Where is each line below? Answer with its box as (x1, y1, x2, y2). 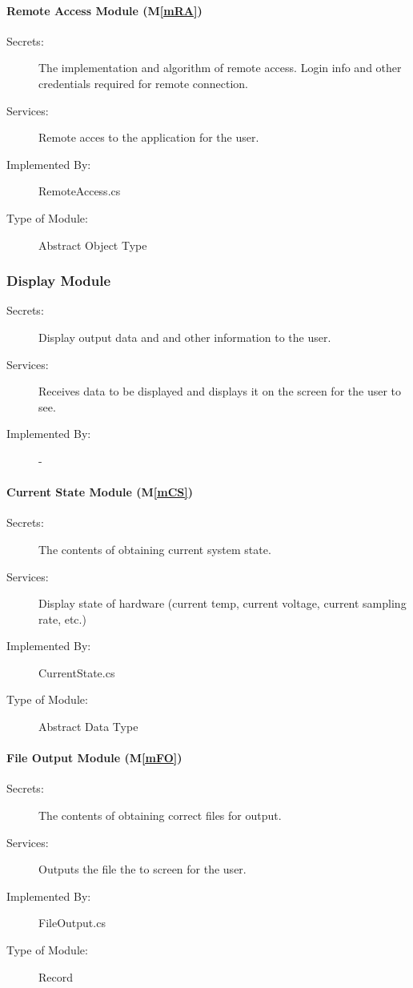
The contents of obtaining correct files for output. (38, 807, 282, 824)
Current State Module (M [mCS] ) (6, 484, 194, 500)
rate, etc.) (38, 610, 86, 627)
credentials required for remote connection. (38, 74, 248, 91)
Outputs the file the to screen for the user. (38, 861, 247, 878)
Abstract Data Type (38, 718, 138, 735)
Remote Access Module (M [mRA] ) (6, 2, 202, 18)
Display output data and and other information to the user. (38, 328, 331, 345)
